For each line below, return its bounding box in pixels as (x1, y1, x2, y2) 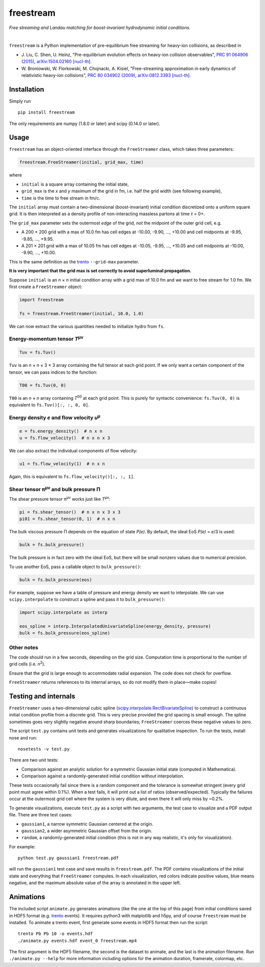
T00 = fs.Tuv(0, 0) (19, 382, 66, 388)
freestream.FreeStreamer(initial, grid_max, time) (19, 160, 144, 165)
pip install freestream (18, 110, 75, 115)
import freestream (19, 297, 64, 302)
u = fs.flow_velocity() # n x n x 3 (19, 435, 110, 441)
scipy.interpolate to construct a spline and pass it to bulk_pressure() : (9, 596, 165, 603)
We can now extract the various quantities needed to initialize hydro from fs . (9, 323, 165, 329)
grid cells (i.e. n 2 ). (9, 660, 46, 667)
